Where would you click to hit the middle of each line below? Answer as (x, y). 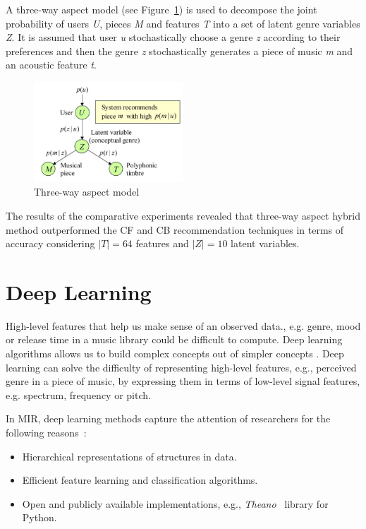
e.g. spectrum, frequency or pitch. (78, 394)
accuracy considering (50, 243)
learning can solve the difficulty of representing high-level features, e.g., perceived (181, 367)
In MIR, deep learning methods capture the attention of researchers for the (168, 418)
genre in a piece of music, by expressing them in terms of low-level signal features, (183, 381)
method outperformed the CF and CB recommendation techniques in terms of (175, 229)
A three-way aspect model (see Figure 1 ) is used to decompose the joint (161, 9)
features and (162, 243)
